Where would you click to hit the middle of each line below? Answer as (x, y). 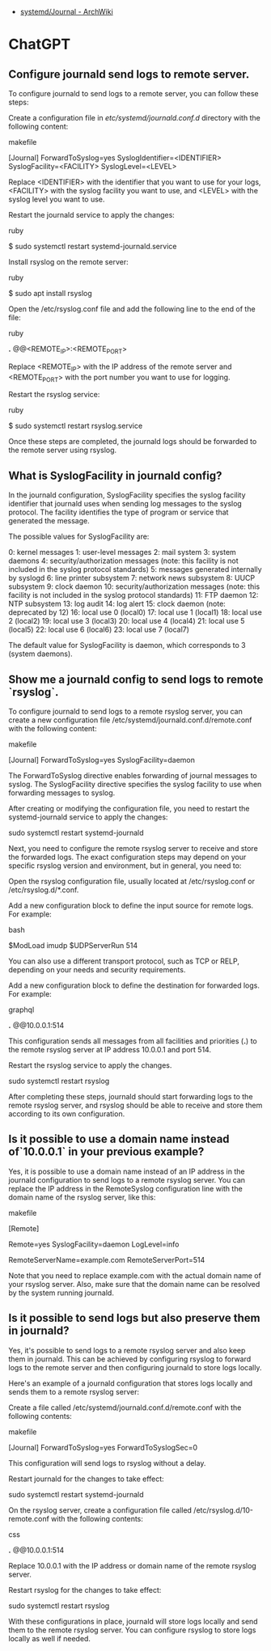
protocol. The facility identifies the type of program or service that (119, 512)
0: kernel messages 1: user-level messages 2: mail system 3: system (122, 552)
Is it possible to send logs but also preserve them (134, 1318)
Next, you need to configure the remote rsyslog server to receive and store (133, 849)
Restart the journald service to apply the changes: (92, 215)
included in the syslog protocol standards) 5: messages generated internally (135, 569)
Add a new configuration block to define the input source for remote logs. (131, 906)
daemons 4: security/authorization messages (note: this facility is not (123, 561)
